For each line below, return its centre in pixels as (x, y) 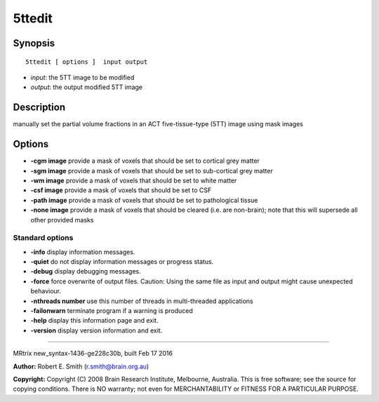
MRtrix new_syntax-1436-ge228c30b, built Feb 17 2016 (93, 354)
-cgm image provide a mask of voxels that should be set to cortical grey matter (145, 161)
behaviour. (46, 291)
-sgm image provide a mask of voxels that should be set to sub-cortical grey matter (152, 170)
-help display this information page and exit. (94, 321)
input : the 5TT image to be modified (82, 77)
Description (39, 108)
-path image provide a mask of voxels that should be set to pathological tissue (144, 200)
